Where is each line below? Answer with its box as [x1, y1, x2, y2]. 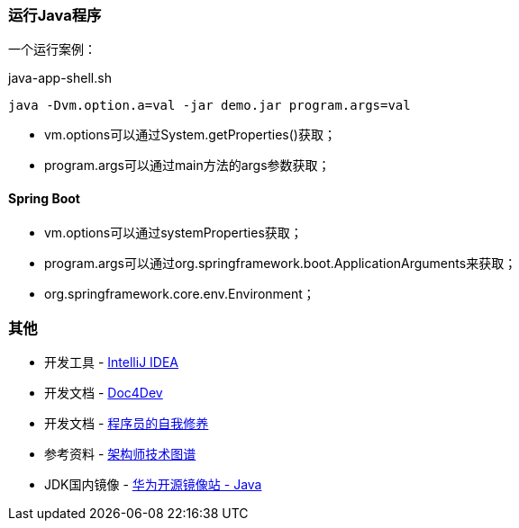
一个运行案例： [8, 41, 96, 58]
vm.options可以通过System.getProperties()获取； [44, 127, 336, 143]
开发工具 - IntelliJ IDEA [44, 354, 179, 371]
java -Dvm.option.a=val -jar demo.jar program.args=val [8, 98, 411, 113]
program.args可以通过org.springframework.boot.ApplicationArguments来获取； [44, 255, 517, 271]
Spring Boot [8, 190, 80, 206]
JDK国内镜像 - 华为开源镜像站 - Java [44, 477, 262, 493]
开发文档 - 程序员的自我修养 [44, 416, 209, 432]
